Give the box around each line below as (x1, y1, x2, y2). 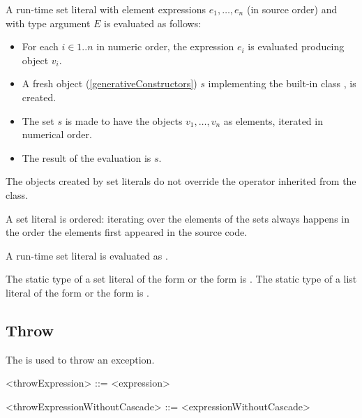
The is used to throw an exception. (6, 352, 155, 366)
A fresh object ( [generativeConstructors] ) (22, 76, 197, 91)
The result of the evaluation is (22, 150, 151, 165)
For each (22, 39, 59, 54)
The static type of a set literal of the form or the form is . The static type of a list (6, 271, 357, 286)
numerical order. (22, 127, 92, 142)
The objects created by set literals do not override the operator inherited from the (6, 174, 356, 188)
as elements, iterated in (223, 113, 323, 128)
